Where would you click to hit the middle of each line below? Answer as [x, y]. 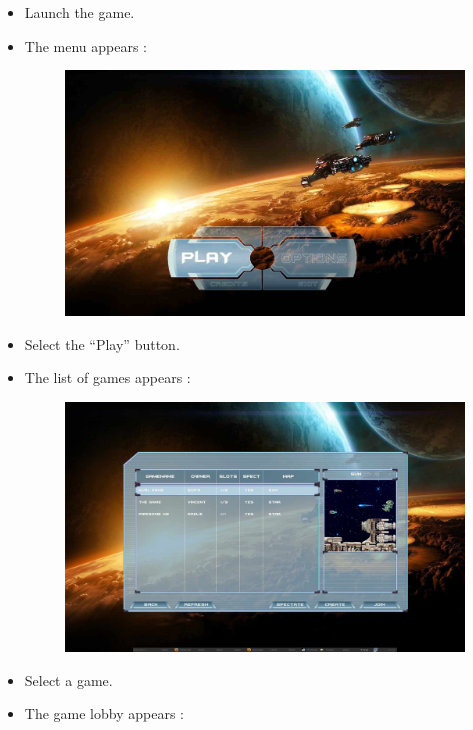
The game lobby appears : [104, 713]
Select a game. [68, 679]
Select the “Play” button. [102, 343]
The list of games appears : [107, 377]
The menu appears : [86, 45]
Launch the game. [79, 12]
